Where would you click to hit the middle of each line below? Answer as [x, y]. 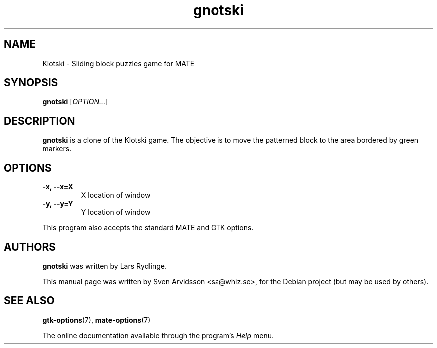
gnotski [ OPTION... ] [75, 102]
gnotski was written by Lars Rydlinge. [105, 266]
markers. [57, 149]
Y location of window [116, 212]
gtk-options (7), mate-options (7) [97, 320]
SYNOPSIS [31, 83]
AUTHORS [30, 247]
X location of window [116, 195]
